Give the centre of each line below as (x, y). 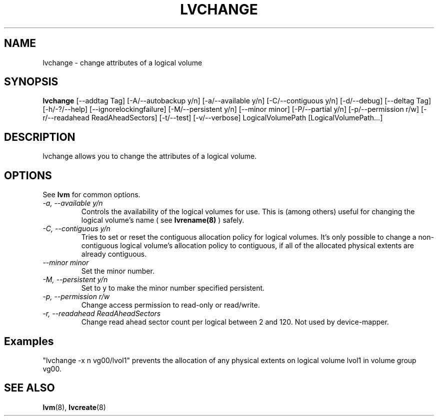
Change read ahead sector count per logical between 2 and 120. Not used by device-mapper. (235, 322)
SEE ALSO (29, 388)
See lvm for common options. (91, 195)
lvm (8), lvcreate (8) (74, 407)
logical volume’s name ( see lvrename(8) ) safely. (163, 220)
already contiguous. (114, 254)
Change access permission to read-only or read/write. (170, 305)
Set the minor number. (118, 271)
